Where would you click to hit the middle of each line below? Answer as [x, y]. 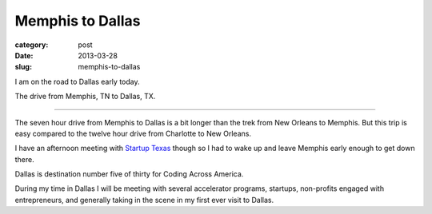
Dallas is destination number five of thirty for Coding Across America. [129, 174]
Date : [24, 55]
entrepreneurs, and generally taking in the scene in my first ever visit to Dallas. [144, 200]
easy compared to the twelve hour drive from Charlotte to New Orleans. [133, 133]
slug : [23, 67]
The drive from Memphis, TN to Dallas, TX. [85, 97]
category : [32, 45]
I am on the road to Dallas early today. [77, 81]
